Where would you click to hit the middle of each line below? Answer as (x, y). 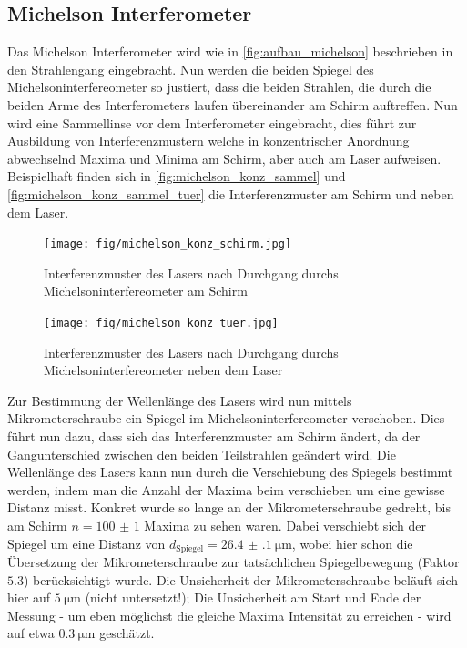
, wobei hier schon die (352, 543)
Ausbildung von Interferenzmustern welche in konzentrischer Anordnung (208, 141)
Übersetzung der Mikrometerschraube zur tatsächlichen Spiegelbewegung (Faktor (233, 562)
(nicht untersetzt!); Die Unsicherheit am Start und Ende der (253, 597)
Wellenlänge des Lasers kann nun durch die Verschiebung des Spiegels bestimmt (230, 472)
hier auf (29, 597)
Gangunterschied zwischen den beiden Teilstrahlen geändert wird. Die (202, 454)
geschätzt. (127, 633)
